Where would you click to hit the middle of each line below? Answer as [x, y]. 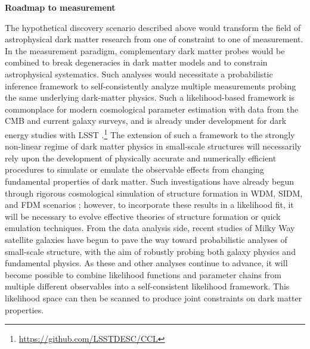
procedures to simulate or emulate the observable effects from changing [134, 169]
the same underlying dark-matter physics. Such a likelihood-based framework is [150, 97]
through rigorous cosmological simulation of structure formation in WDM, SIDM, [154, 193]
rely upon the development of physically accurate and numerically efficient [141, 158]
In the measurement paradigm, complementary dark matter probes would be [145, 50]
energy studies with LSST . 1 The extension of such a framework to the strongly [150, 133]
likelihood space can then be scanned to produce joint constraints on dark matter [154, 297]
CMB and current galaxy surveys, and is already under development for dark [146, 121]
